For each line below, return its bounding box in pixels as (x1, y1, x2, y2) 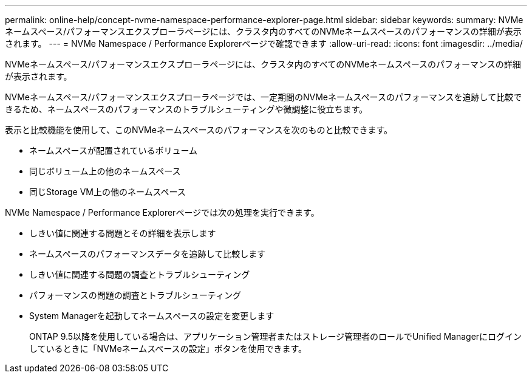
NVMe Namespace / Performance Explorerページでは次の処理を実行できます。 (5, 207, 319, 218)
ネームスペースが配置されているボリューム (29, 145, 198, 156)
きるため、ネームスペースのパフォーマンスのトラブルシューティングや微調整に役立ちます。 (5, 104, 368, 114)
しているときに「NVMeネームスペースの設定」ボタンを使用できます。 (29, 343, 307, 354)
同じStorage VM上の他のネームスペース (29, 187, 186, 197)
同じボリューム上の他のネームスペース (29, 166, 181, 176)
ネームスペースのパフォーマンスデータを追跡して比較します (29, 249, 266, 259)
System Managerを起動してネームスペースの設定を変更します (29, 311, 275, 321)
